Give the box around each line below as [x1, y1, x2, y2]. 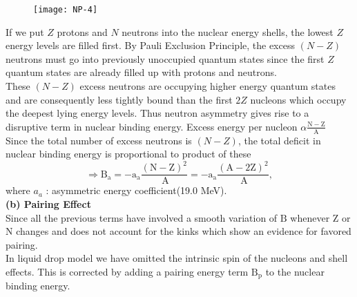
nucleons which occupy [250, 92, 347, 106]
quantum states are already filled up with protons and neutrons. [6, 65, 277, 79]
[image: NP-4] [33, 5, 98, 15]
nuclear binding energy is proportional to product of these [6, 146, 251, 161]
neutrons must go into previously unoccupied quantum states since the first [6, 51, 325, 66]
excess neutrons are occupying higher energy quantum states [79, 79, 336, 93]
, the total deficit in [238, 133, 321, 147]
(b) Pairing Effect [6, 196, 91, 211]
